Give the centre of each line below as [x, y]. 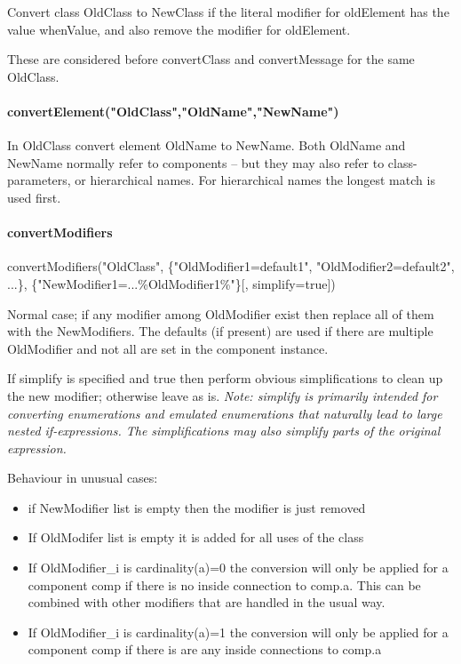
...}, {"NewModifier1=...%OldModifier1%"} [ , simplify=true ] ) [171, 283]
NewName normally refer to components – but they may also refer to [196, 162]
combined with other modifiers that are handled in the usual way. [207, 602]
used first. [34, 197]
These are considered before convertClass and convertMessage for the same [211, 59]
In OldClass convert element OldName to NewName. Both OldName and [207, 145]
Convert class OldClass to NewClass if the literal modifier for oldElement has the [228, 12]
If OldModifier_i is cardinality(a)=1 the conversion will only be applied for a [238, 632]
